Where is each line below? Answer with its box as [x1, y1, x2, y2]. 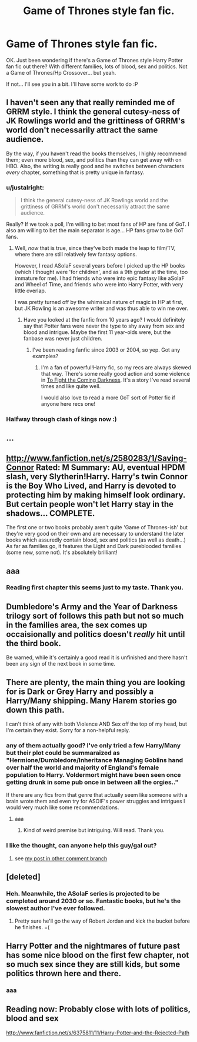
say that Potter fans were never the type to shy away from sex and [23, 322, 185, 330]
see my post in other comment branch [14, 854, 108, 862]
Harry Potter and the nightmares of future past [6, 941, 181, 951]
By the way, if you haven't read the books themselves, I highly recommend [6, 150, 187, 157]
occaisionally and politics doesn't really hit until [6, 629, 185, 639]
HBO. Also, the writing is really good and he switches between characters [6, 162, 185, 169]
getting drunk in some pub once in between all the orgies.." [6, 778, 179, 786]
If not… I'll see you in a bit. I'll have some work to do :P [6, 81, 138, 88]
